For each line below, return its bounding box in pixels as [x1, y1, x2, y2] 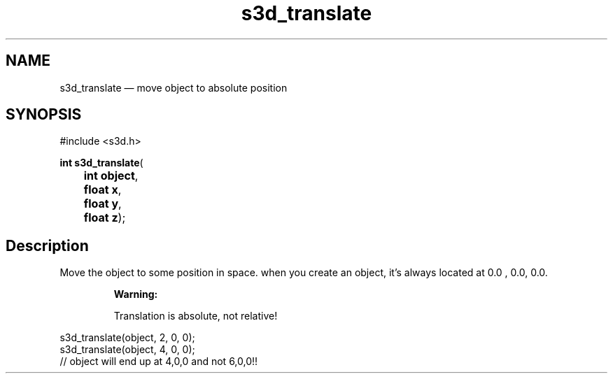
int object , [83, 169, 139, 183]
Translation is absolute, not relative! [113, 310, 278, 322]
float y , [83, 196, 122, 211]
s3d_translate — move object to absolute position [59, 81, 288, 94]
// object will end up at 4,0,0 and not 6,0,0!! [59, 355, 258, 368]
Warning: [113, 288, 158, 301]
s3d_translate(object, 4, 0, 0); [59, 343, 195, 356]
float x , [83, 183, 122, 197]
